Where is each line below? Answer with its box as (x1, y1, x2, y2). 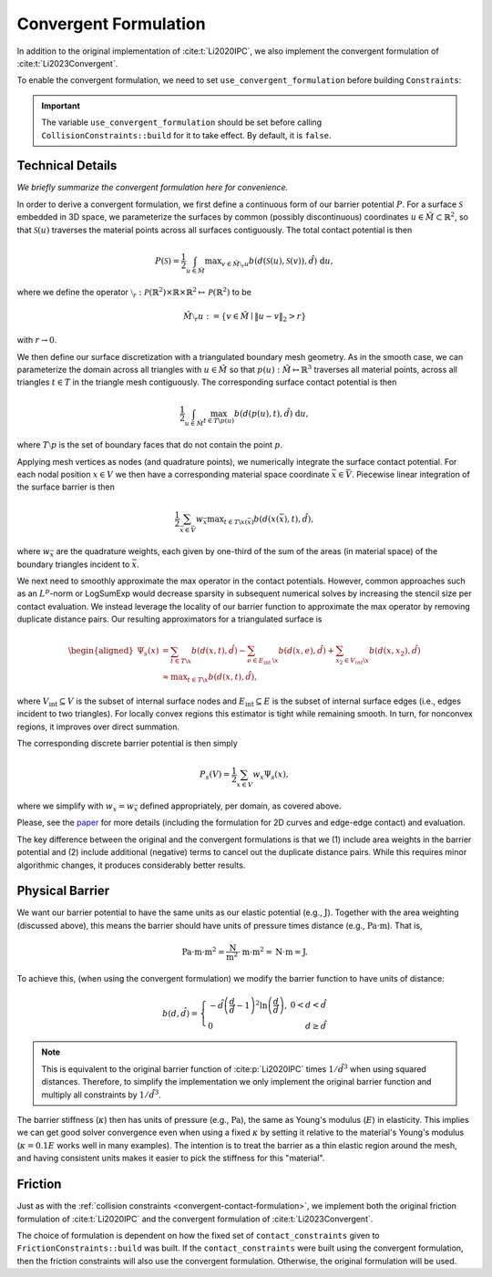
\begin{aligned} (67, 645, 134, 656)
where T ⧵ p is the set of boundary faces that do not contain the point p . (16, 439, 283, 450)
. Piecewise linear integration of (351, 469, 471, 480)
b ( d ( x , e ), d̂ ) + (278, 645, 334, 656)
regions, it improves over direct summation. (16, 721, 180, 732)
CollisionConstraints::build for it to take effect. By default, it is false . (41, 129, 332, 140)
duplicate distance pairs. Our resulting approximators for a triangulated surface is (16, 613, 323, 624)
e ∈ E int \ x (247, 656, 279, 666)
